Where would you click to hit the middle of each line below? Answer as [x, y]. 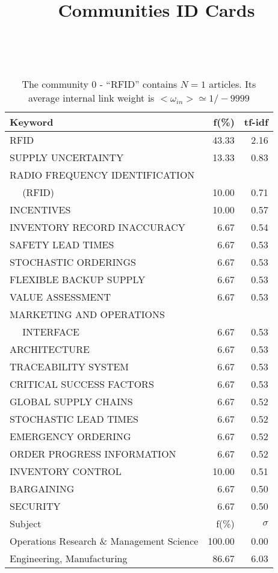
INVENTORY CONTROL [66, 471]
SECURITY [35, 506]
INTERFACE [51, 331]
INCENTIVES [40, 209]
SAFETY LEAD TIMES [62, 244]
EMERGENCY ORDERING [70, 436]
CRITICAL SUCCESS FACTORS [82, 384]
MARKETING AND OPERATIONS [87, 314]
